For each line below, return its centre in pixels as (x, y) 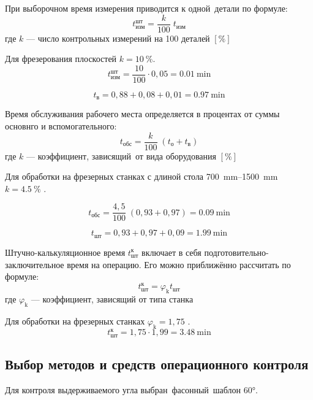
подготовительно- (236, 252)
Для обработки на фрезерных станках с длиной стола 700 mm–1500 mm (141, 176)
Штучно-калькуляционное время (65, 252)
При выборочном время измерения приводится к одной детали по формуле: (146, 8)
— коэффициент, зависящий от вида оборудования (121, 156)
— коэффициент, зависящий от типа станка (112, 298)
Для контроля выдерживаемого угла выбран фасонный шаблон (123, 389)
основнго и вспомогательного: (61, 125)
